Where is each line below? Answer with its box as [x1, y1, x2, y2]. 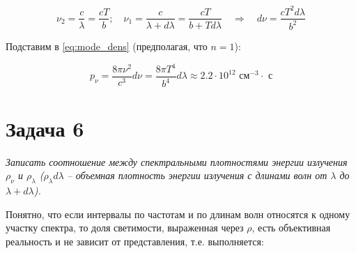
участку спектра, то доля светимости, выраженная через [6, 220, 244, 235]
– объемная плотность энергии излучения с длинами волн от [67, 168, 327, 183]
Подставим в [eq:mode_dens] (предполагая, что [6, 38, 208, 53]
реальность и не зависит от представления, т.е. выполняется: [6, 233, 264, 248]
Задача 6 [6, 114, 84, 142]
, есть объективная [251, 220, 331, 235]
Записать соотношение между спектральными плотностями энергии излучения [6, 154, 348, 169]
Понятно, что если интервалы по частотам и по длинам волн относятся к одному [6, 206, 350, 221]
